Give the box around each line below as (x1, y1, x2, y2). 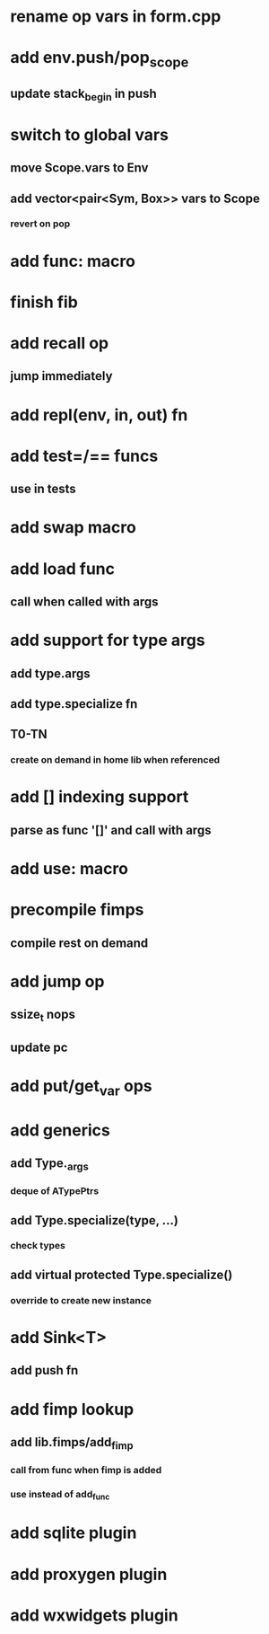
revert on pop (10, 217, 71, 230)
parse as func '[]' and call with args (10, 822, 212, 837)
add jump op (10, 971, 105, 992)
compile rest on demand (10, 935, 149, 950)
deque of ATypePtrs (10, 1185, 100, 1197)
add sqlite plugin (10, 1523, 137, 1543)
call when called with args (10, 594, 160, 609)
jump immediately (10, 368, 113, 384)
